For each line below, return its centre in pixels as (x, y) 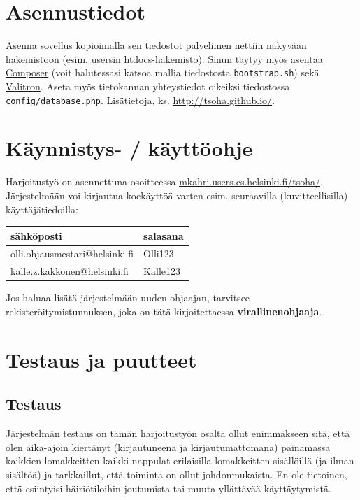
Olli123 (159, 253)
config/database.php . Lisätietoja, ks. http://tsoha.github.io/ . (141, 100)
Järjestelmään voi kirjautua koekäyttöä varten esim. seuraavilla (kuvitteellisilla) (177, 195)
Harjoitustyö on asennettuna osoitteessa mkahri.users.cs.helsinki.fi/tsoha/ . (164, 181)
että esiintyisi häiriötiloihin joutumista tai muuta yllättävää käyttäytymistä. (168, 488)
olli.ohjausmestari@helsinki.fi (72, 253)
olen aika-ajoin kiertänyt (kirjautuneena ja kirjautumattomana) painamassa (168, 447)
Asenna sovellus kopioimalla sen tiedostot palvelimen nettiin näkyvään (156, 45)
